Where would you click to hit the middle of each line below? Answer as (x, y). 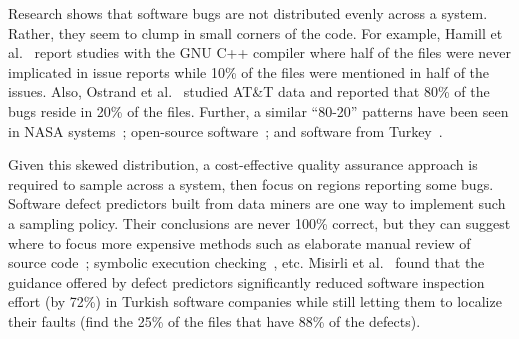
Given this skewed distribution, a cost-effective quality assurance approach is (243, 164)
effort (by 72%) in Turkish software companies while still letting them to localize (255, 301)
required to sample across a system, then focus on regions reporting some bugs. (251, 183)
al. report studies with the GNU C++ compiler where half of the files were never (259, 52)
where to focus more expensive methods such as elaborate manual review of (239, 242)
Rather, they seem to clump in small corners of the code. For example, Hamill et (255, 32)
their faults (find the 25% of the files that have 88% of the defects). (214, 320)
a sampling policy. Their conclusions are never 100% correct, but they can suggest (259, 222)
